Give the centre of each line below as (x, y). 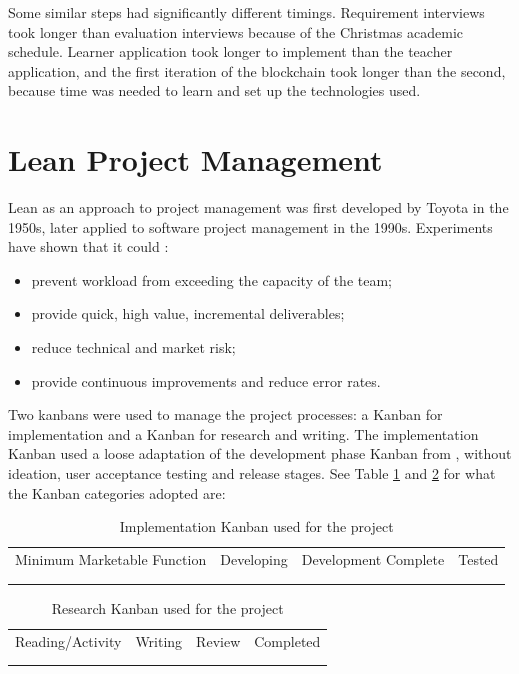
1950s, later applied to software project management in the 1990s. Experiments (250, 226)
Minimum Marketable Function (111, 559)
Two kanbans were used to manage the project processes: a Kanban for (225, 414)
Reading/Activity (68, 640)
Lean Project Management (195, 159)
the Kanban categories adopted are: (117, 492)
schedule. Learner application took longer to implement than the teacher (230, 51)
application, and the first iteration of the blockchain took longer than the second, (257, 70)
